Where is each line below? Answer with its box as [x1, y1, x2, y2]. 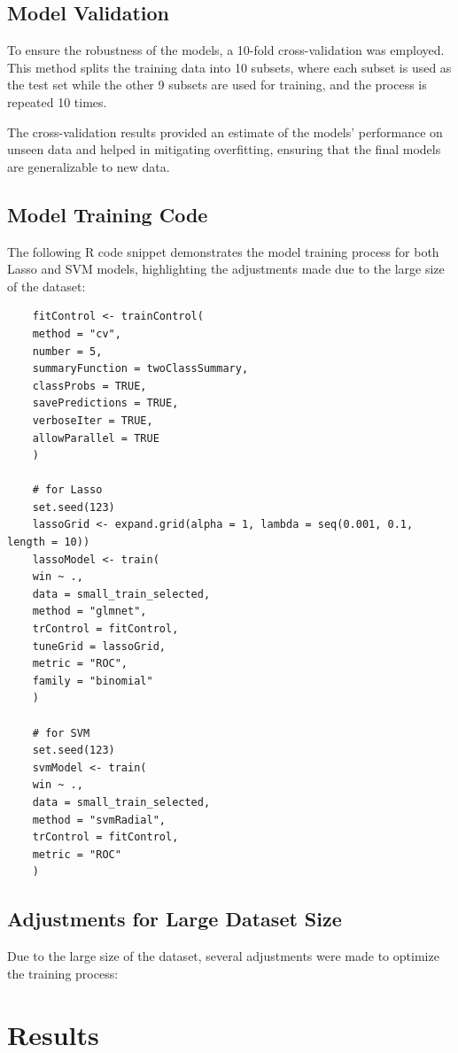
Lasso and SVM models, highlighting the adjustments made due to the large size [7, 259, 445, 278]
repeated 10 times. [7, 92, 107, 111]
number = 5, [32, 345, 103, 358]
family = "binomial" [32, 674, 153, 687]
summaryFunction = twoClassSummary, [32, 362, 249, 376]
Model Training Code [7, 200, 208, 228]
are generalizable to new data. [7, 157, 170, 175]
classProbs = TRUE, [32, 379, 147, 392]
